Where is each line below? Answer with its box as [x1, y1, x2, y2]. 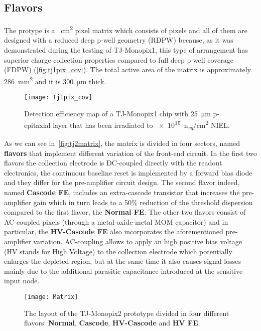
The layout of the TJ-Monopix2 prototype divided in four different [24, 307, 229, 318]
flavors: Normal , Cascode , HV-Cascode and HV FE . [24, 317, 200, 328]
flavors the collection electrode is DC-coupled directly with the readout [4, 157, 222, 168]
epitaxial [24, 119, 51, 130]
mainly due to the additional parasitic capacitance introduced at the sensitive [4, 265, 243, 276]
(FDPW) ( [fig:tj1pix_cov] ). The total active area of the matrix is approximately [4, 64, 251, 75]
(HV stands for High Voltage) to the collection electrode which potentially [4, 246, 232, 256]
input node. [4, 275, 40, 286]
